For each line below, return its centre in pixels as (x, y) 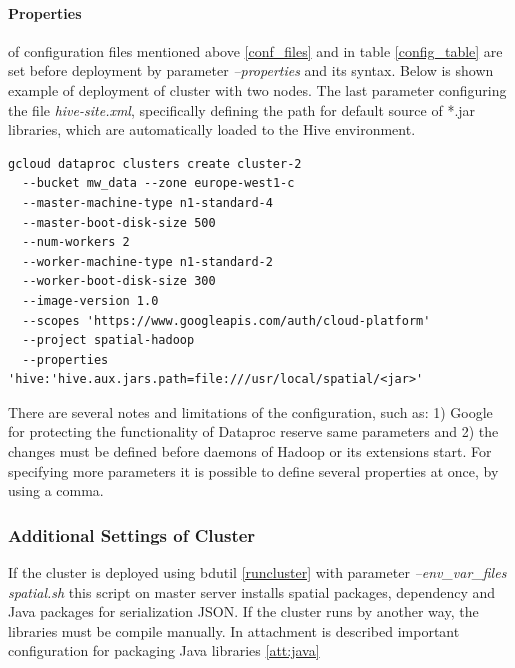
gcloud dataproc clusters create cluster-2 (155, 163)
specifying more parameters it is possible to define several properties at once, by (253, 470)
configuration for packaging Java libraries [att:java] (164, 650)
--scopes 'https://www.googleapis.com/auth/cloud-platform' (226, 320)
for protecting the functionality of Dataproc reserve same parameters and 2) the (253, 431)
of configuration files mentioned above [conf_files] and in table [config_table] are (255, 50)
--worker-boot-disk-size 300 (119, 281)
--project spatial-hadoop (108, 340)
